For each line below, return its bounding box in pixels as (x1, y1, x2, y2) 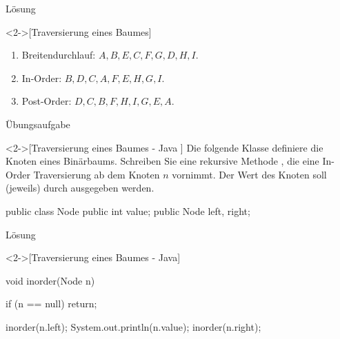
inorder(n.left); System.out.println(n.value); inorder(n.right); (6, 319, 261, 333)
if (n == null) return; (6, 296, 97, 311)
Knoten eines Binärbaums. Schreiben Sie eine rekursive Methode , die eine (6, 154, 319, 168)
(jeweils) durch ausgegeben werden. (6, 181, 154, 195)
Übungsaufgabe (6, 116, 70, 131)
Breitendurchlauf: (21, 48, 96, 62)
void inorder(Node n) (6, 273, 95, 287)
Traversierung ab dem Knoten (33, 167, 160, 181)
